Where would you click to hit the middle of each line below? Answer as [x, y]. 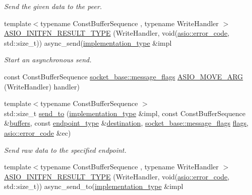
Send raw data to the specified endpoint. [65, 150]
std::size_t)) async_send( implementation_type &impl [88, 42]
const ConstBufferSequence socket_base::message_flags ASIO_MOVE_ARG [124, 76]
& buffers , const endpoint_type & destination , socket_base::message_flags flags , [126, 123]
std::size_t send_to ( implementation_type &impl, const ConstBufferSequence [125, 113]
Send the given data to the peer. [53, 6]
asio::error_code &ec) [38, 132]
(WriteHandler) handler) [42, 86]
